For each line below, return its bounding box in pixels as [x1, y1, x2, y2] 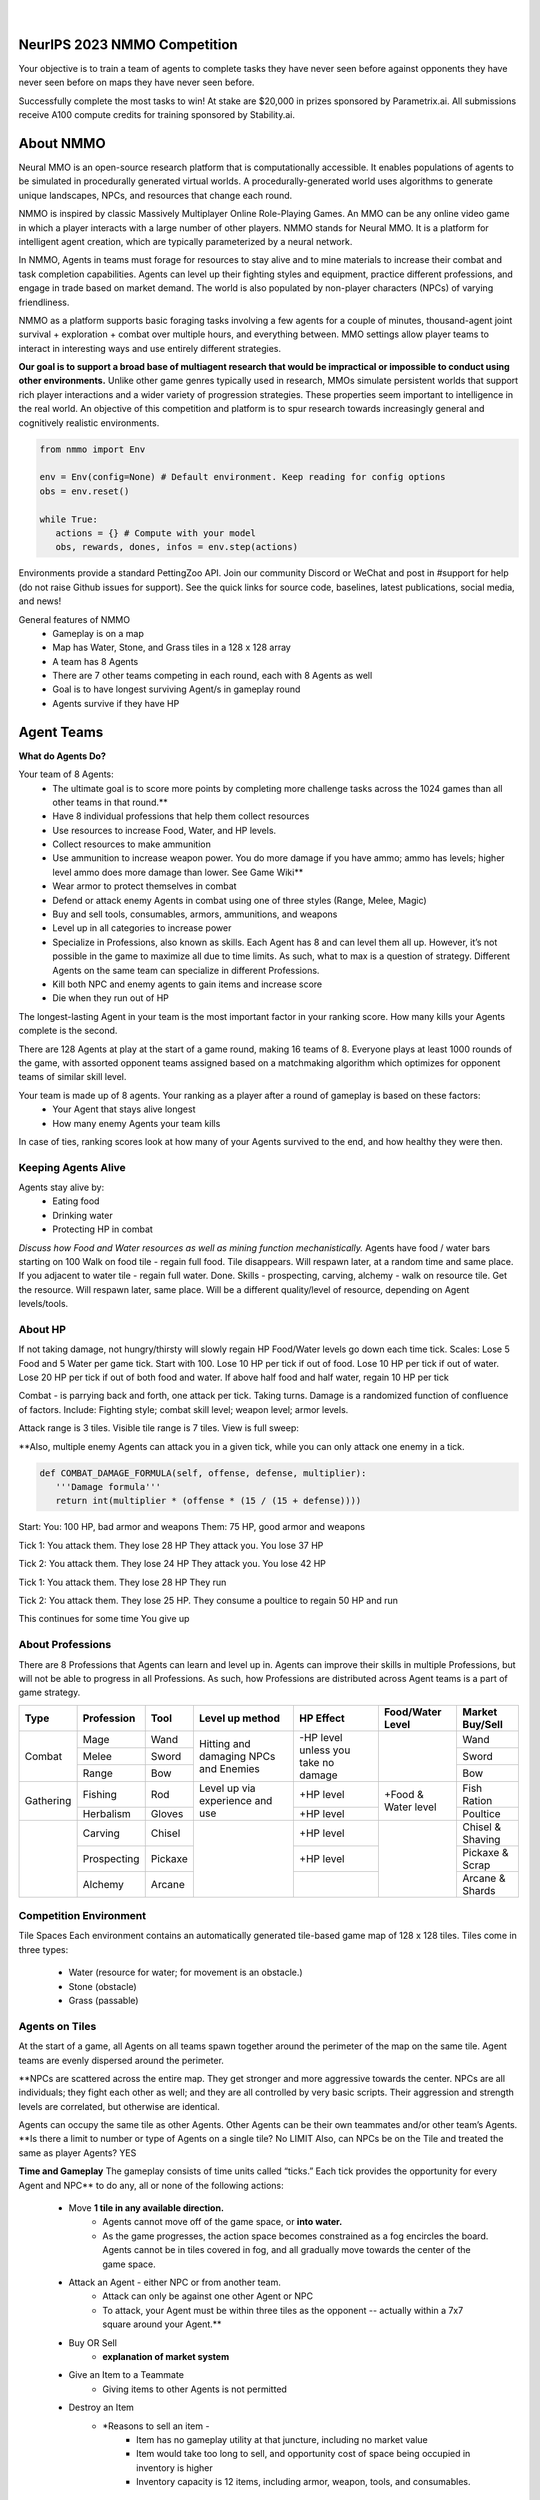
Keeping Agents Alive [18, 1160, 127, 1174]
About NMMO [18, 135, 106, 152]
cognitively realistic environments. [18, 416, 160, 429]
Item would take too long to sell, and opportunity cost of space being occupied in [136, 2448, 471, 2460]
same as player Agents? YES [18, 2146, 137, 2159]
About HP [18, 1322, 67, 1336]
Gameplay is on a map [52, 627, 144, 639]
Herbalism [82, 1806, 132, 1820]
